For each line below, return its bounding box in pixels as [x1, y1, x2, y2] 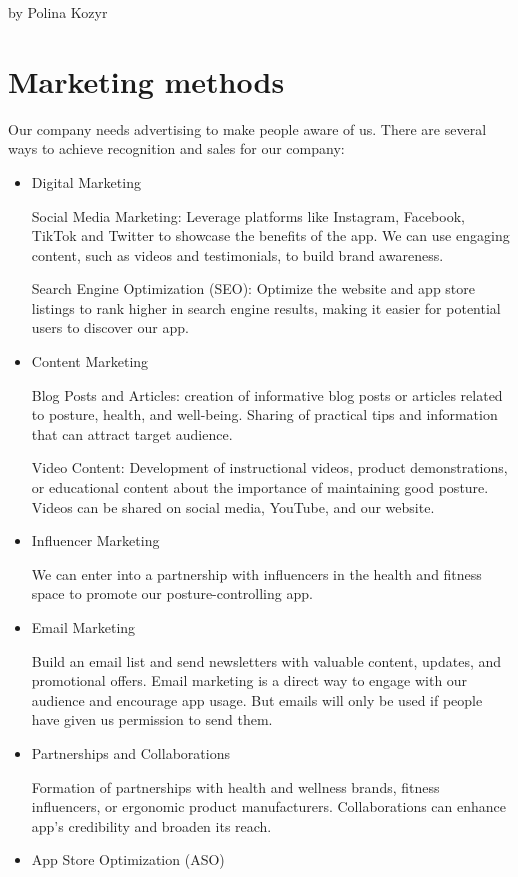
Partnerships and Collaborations [31, 742, 230, 763]
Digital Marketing [31, 171, 141, 192]
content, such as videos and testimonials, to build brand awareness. [31, 244, 444, 265]
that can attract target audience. [31, 423, 233, 444]
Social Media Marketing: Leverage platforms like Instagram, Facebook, [31, 205, 465, 226]
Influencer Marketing [31, 530, 160, 551]
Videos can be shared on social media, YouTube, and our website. [31, 496, 435, 517]
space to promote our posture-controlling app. [31, 583, 313, 604]
